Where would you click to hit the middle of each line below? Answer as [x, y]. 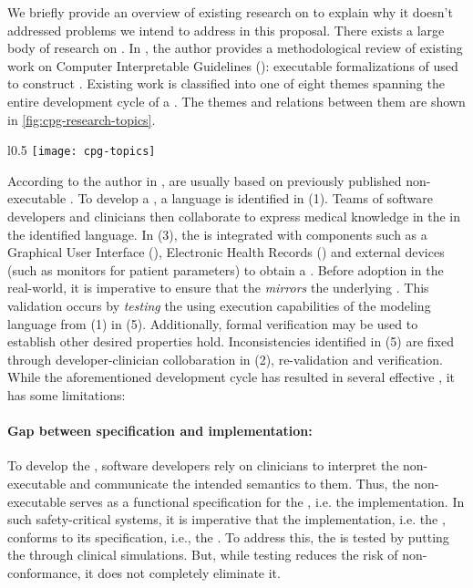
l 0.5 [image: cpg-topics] [82, 150]
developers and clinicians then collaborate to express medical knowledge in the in [234, 216]
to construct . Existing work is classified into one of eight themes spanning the [226, 83]
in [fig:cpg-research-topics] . [82, 119]
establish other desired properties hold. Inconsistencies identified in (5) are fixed [231, 341]
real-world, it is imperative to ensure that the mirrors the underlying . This [218, 288]
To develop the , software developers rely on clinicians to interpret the [203, 465]
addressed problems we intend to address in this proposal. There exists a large [226, 30]
